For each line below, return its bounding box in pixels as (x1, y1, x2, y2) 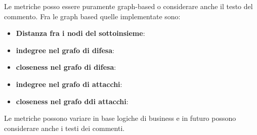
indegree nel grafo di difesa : (16, 44, 114, 55)
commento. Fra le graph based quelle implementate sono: (4, 11, 181, 21)
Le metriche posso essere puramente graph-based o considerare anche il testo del (4, 1, 253, 11)
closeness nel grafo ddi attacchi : (16, 96, 128, 106)
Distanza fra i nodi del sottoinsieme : (16, 28, 145, 38)
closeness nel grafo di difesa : (16, 62, 116, 72)
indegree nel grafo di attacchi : (16, 78, 122, 89)
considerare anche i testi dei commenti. (4, 122, 125, 133)
